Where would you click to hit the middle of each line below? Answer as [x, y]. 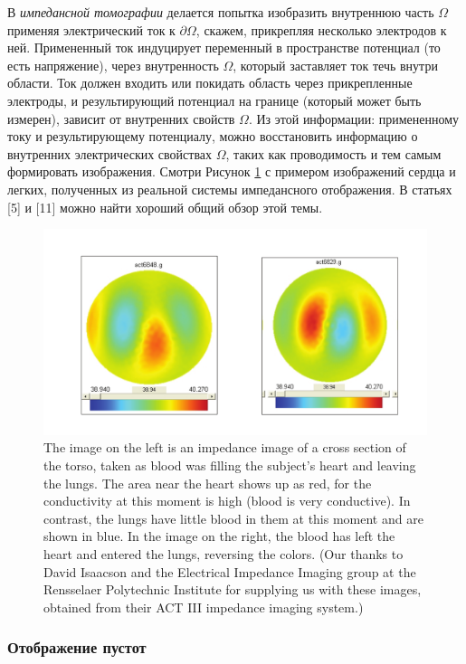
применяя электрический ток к [91, 29]
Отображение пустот [77, 647]
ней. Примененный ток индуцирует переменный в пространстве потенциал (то [224, 47]
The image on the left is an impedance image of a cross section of [225, 447]
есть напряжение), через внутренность [113, 65]
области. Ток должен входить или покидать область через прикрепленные [210, 83]
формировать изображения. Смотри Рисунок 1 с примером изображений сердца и [232, 171]
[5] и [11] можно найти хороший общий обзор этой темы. [165, 207]
